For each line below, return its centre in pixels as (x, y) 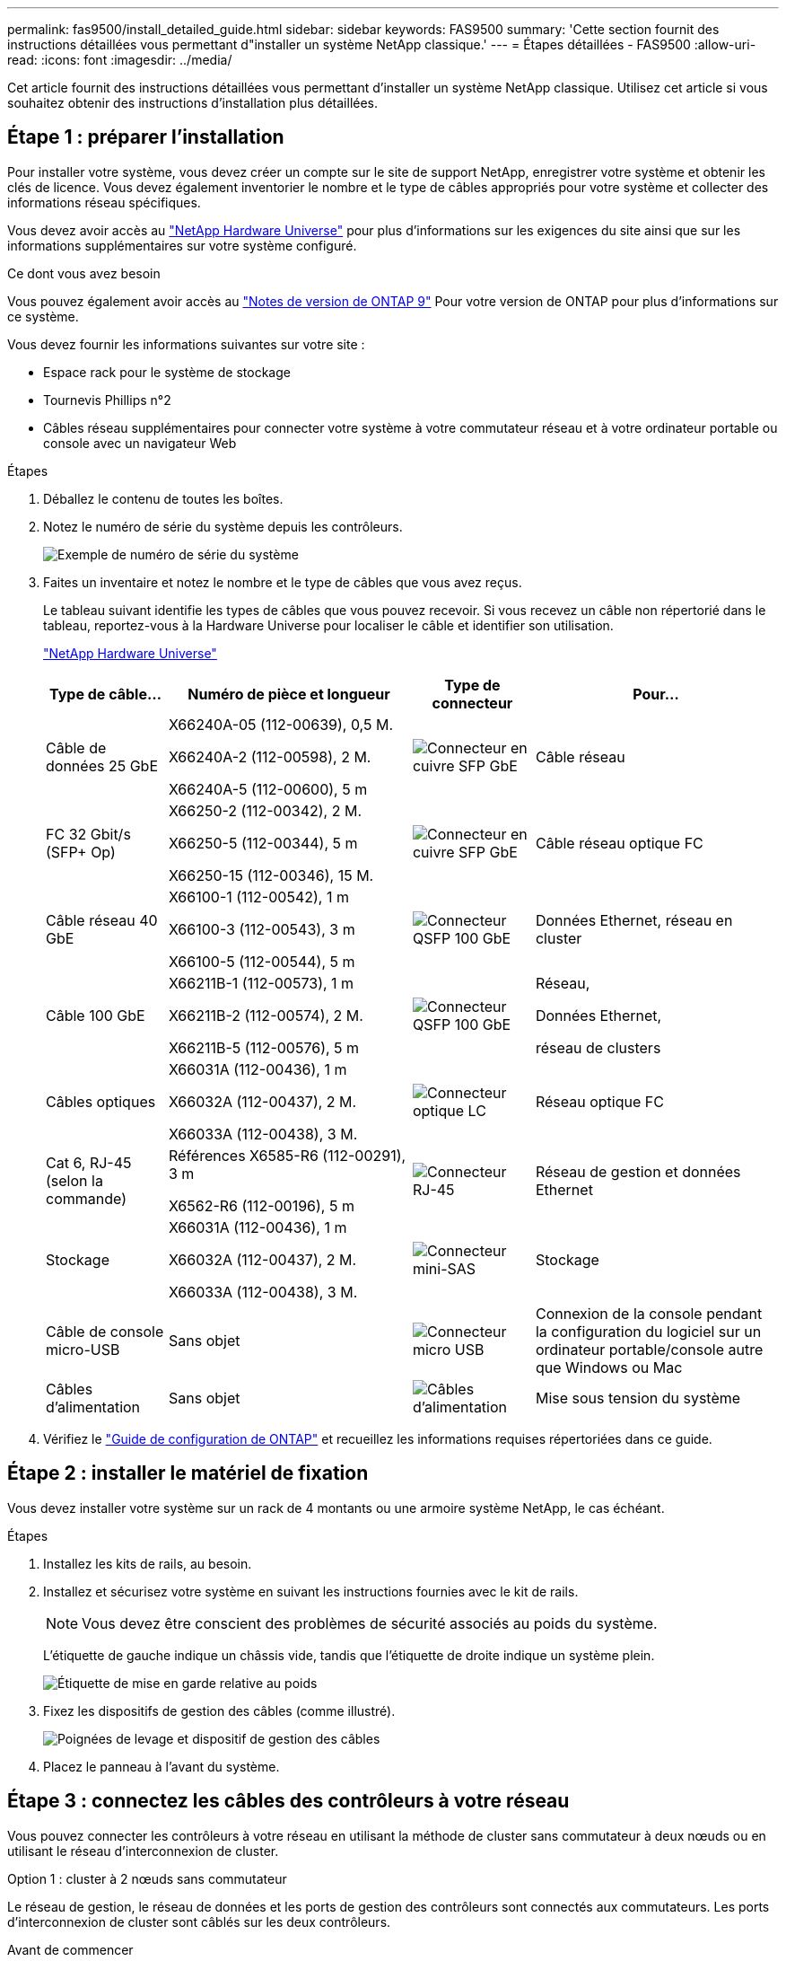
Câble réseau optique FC (619, 843)
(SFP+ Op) (81, 852)
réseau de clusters (598, 1047)
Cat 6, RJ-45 (89, 1162)
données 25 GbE (102, 765)
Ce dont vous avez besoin (84, 273)
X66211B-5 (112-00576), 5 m (264, 1047)
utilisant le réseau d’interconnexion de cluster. (143, 1851)
